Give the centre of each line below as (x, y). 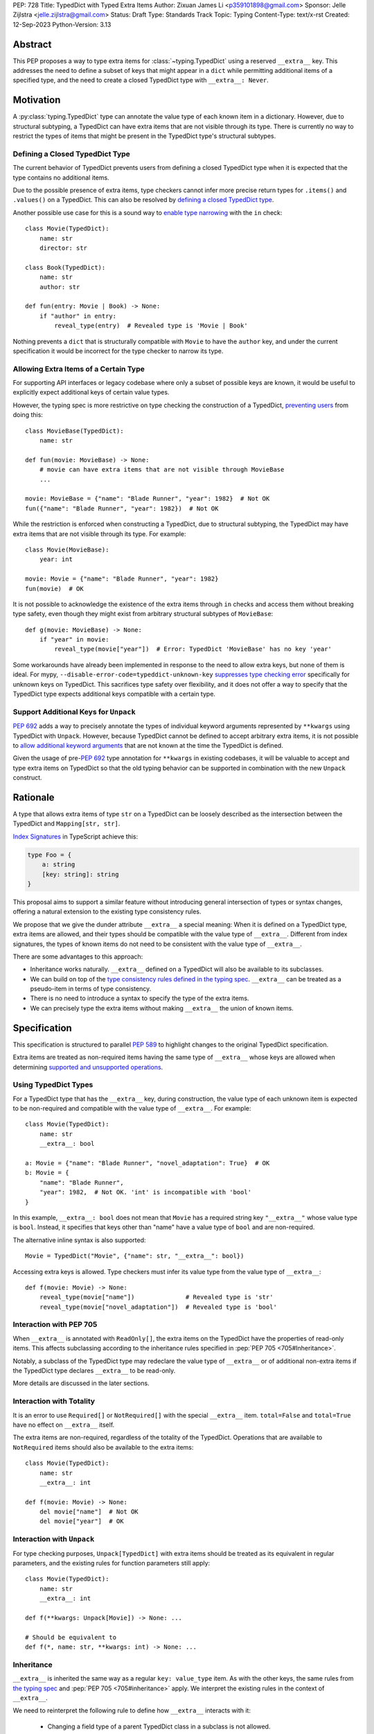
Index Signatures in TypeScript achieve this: (75, 836)
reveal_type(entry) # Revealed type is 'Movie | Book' (151, 326)
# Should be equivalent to (71, 1637)
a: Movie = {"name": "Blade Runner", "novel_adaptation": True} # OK (148, 1163)
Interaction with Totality (54, 1401)
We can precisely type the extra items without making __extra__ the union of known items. (162, 1008)
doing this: (28, 415)
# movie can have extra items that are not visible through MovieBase (162, 470)
